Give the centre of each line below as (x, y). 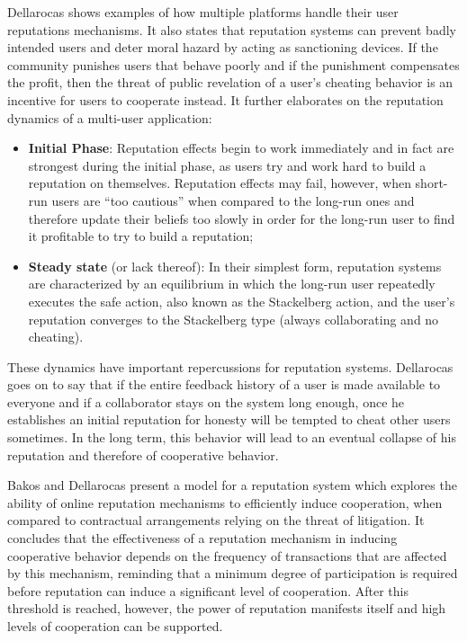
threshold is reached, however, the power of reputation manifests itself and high (227, 608)
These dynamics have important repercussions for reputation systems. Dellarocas (230, 366)
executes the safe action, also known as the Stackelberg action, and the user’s (242, 301)
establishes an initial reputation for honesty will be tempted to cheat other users (229, 419)
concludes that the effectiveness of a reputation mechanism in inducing (202, 538)
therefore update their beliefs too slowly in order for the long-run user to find (242, 218)
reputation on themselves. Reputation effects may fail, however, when (220, 183)
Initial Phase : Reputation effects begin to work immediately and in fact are (241, 148)
